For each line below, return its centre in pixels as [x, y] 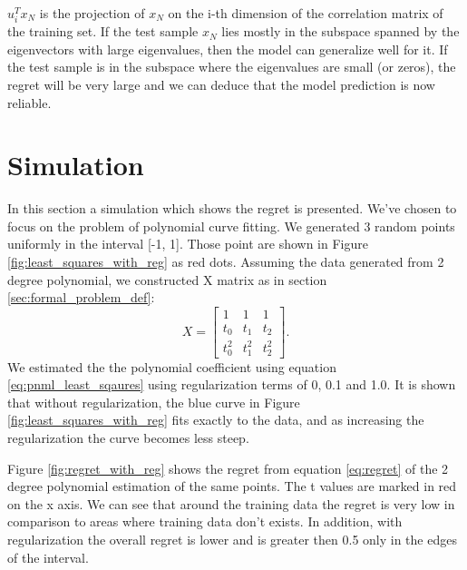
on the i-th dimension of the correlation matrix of [306, 13]
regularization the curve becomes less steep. [128, 437]
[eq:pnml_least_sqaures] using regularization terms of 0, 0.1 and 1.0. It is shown [232, 384]
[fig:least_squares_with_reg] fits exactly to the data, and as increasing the [216, 420]
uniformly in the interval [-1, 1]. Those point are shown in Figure [188, 244]
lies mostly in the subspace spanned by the [341, 31]
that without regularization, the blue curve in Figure [154, 402]
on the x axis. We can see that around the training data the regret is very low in [231, 503]
